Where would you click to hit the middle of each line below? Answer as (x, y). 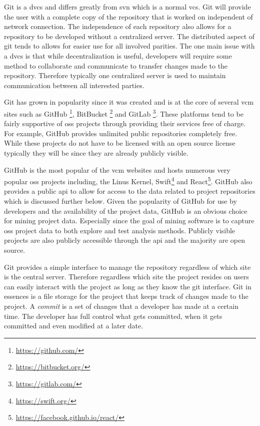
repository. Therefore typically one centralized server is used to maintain (115, 75)
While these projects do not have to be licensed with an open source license (120, 143)
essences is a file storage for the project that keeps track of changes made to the (126, 296)
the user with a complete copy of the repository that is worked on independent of (128, 16)
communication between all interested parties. (74, 85)
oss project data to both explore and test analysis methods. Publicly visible (120, 230)
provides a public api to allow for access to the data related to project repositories (130, 191)
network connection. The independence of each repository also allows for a (118, 26)
